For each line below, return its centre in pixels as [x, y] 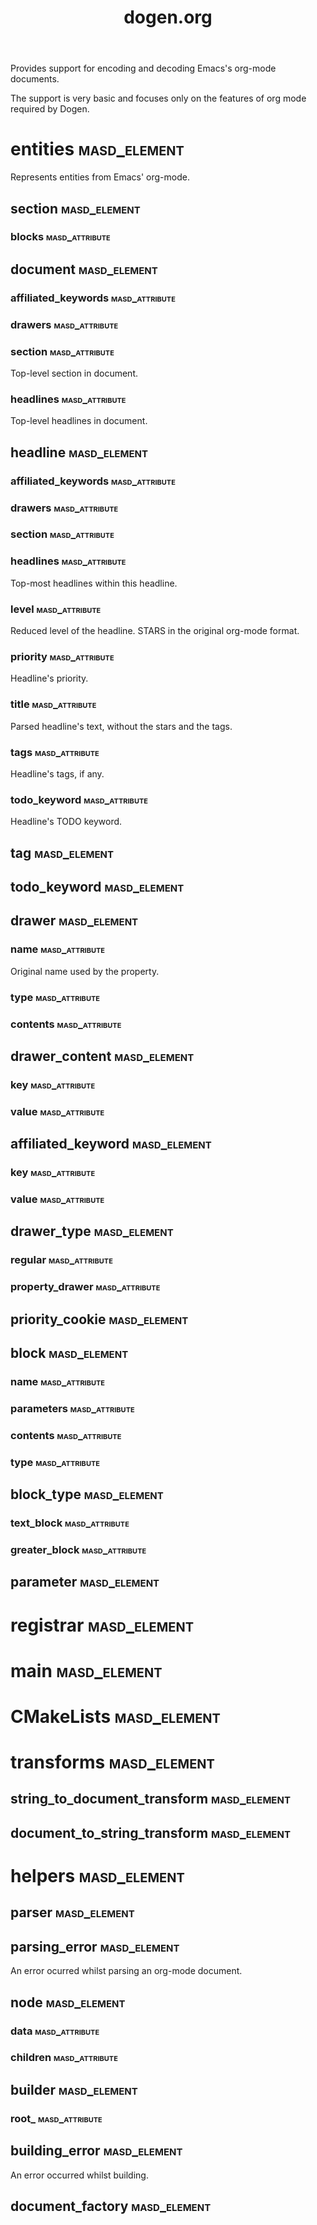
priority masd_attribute [62, 656]
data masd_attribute [55, 2031]
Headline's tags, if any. [57, 773]
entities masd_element [97, 149]
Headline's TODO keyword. [66, 822]
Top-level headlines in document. [79, 421]
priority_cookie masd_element [99, 1319]
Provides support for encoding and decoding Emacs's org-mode [143, 68]
